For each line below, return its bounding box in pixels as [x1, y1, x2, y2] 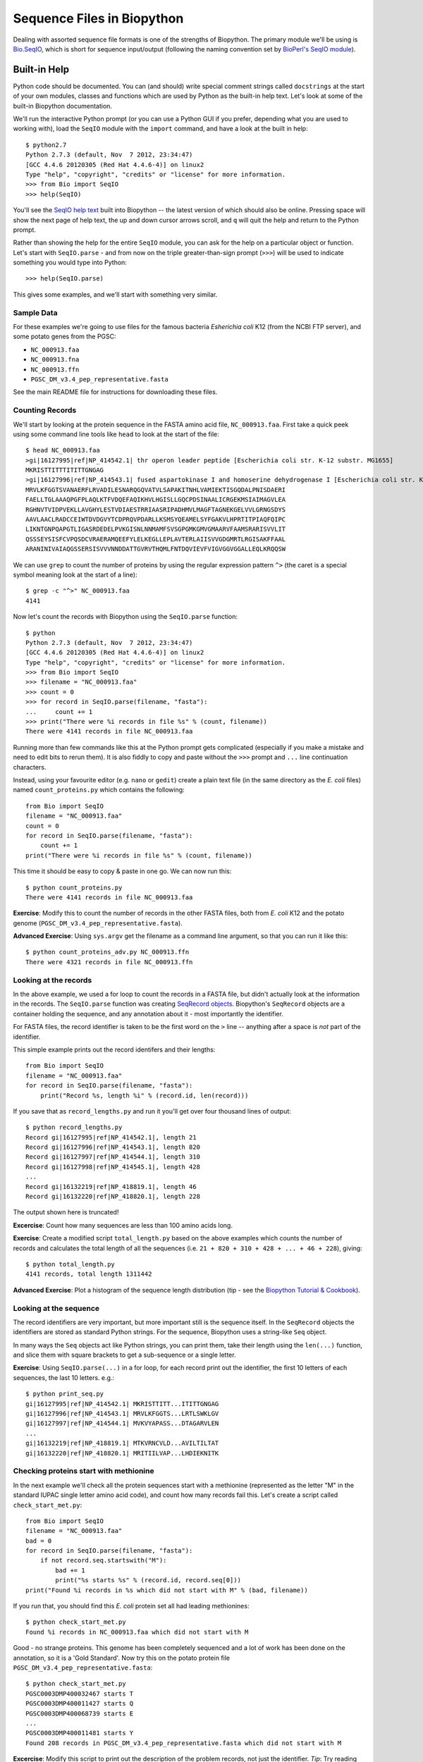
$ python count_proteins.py [25, 883, 123, 892]
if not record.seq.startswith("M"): [39, 1556, 167, 1565]
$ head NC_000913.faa [25, 446, 100, 455]
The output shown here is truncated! [13, 1208, 119, 1216]
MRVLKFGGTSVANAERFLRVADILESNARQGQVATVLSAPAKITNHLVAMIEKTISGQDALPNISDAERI [25, 486, 286, 493]
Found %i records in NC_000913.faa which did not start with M [25, 1628, 249, 1636]
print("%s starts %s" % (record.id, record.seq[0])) [55, 1576, 241, 1584]
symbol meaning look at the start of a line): [13, 570, 137, 579]
